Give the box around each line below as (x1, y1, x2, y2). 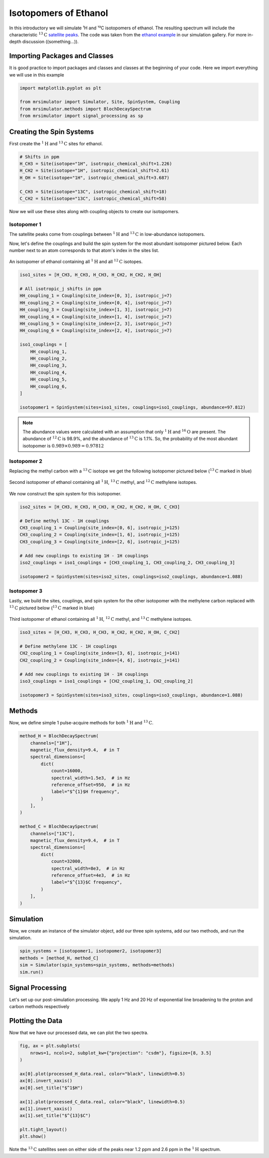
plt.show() (19, 1134, 46, 1140)
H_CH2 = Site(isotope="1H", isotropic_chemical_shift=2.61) (19, 168, 170, 174)
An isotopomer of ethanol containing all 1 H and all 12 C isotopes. (9, 258, 143, 265)
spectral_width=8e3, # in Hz (51, 865, 125, 871)
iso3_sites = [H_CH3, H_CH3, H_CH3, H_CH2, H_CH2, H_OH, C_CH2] (19, 630, 180, 635)
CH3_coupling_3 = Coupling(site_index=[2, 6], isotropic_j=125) (19, 539, 180, 545)
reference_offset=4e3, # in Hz (51, 872, 131, 878)
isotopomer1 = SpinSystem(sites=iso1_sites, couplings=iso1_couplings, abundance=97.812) (19, 404, 246, 410)
